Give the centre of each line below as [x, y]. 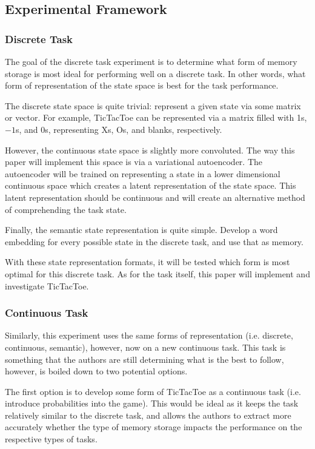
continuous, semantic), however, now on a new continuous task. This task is [145, 347]
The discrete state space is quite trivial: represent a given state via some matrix [153, 105]
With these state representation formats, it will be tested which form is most [148, 262]
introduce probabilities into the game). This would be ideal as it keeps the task [152, 403]
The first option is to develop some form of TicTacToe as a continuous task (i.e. [153, 391]
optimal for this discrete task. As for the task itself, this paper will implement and [157, 273]
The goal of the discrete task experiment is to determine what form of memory [151, 61]
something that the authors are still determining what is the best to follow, [144, 359]
